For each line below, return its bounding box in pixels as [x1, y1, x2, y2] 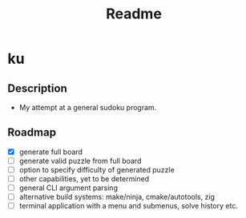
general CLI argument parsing [18, 183, 118, 192]
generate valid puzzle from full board [18, 156, 142, 165]
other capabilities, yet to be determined [18, 174, 150, 184]
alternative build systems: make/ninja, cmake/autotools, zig [18, 192, 216, 202]
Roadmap [7, 125, 57, 140]
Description [7, 81, 67, 95]
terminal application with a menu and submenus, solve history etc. [18, 201, 238, 211]
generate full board [18, 147, 83, 157]
